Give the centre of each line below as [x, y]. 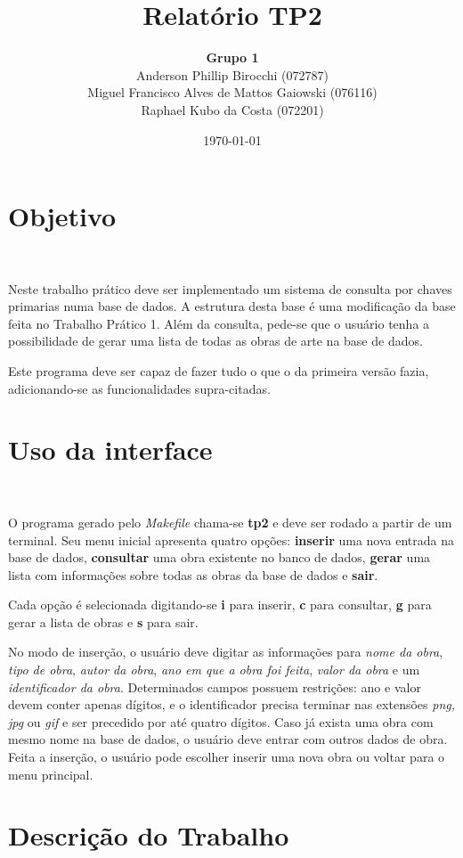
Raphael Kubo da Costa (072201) [232, 109]
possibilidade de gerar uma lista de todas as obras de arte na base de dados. [215, 341]
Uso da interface [110, 449]
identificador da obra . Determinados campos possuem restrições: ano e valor [215, 686]
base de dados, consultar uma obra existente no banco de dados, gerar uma [219, 557]
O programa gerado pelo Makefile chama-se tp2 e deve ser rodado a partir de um [230, 522]
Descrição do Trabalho [149, 835]
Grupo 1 [232, 57]
